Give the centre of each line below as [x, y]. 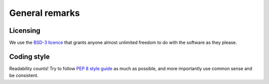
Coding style [29, 56]
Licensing [25, 31]
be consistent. [24, 76]
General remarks [45, 13]
